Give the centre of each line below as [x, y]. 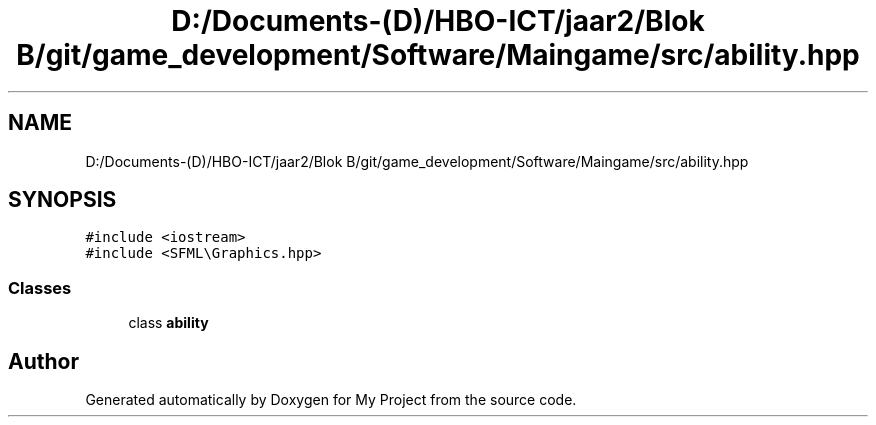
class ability [168, 323]
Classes [40, 287]
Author [43, 361]
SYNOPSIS [62, 200]
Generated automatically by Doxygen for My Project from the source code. [331, 400]
